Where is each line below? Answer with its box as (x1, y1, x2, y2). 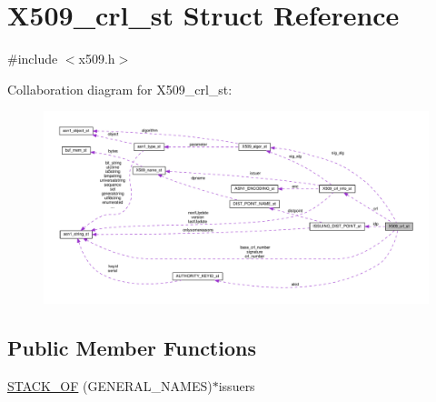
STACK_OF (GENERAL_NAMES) (7, 377, 213, 396)
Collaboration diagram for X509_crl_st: (7, 79, 233, 98)
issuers (218, 377, 255, 396)
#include (7, 49, 58, 68)
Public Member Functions (7, 334, 256, 362)
